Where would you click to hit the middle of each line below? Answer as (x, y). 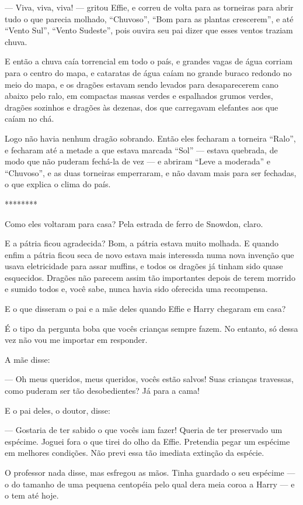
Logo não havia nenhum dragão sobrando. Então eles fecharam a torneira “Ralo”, (150, 138)
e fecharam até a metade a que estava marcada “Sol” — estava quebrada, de (141, 150)
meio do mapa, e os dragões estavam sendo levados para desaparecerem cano (142, 84)
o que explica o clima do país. (58, 184)
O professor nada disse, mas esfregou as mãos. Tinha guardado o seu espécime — (150, 472)
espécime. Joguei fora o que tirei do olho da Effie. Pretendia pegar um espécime (147, 441)
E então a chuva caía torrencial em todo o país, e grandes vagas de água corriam (149, 61)
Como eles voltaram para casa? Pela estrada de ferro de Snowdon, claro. (134, 223)
